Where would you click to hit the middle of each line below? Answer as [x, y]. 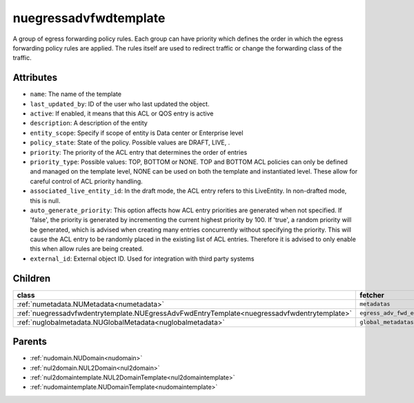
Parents [30, 342]
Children [32, 278]
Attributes [35, 78]
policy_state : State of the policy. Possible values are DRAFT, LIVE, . [130, 142]
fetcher [372, 295]
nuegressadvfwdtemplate [89, 18]
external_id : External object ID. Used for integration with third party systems [142, 259]
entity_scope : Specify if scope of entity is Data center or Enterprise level [137, 133]
